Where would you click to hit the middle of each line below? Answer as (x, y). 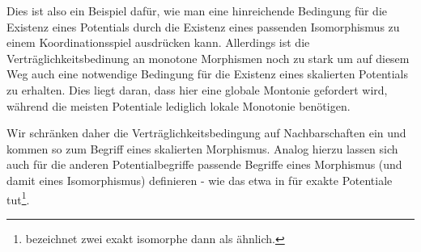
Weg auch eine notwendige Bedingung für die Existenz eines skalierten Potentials (208, 74)
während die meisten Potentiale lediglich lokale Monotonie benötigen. (179, 105)
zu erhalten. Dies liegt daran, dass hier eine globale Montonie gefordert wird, (197, 89)
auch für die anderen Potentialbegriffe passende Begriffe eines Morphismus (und (204, 164)
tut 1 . (18, 198)
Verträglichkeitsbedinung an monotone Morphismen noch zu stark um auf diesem (208, 58)
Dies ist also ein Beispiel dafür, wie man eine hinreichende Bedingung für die (197, 10)
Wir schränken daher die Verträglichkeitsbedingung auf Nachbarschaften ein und (206, 133)
